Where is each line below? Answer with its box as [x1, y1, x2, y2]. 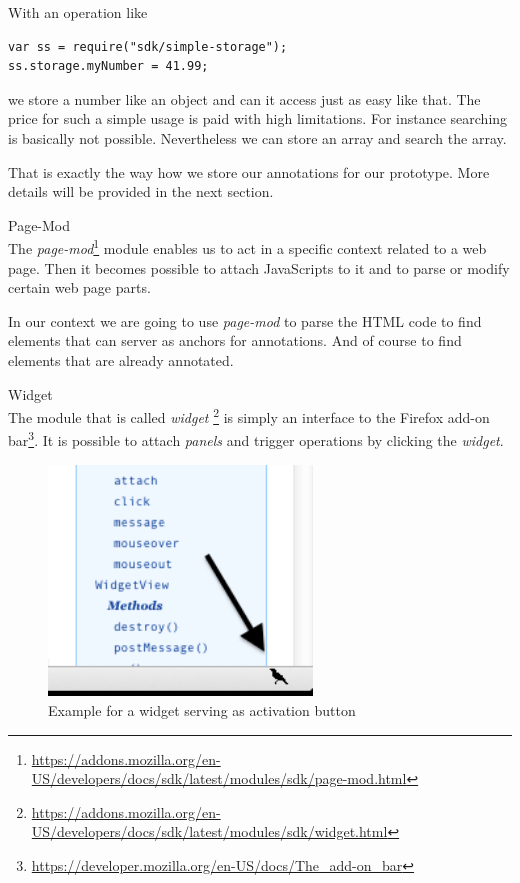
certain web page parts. [8, 277, 151, 298]
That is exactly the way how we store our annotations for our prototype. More [8, 161, 490, 182]
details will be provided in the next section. [8, 181, 274, 202]
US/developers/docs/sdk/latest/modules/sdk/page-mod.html [31, 768, 407, 789]
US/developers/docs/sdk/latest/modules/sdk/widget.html [31, 821, 388, 842]
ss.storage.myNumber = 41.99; [8, 59, 209, 74]
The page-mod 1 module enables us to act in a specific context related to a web [8, 235, 487, 258]
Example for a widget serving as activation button [48, 700, 356, 721]
